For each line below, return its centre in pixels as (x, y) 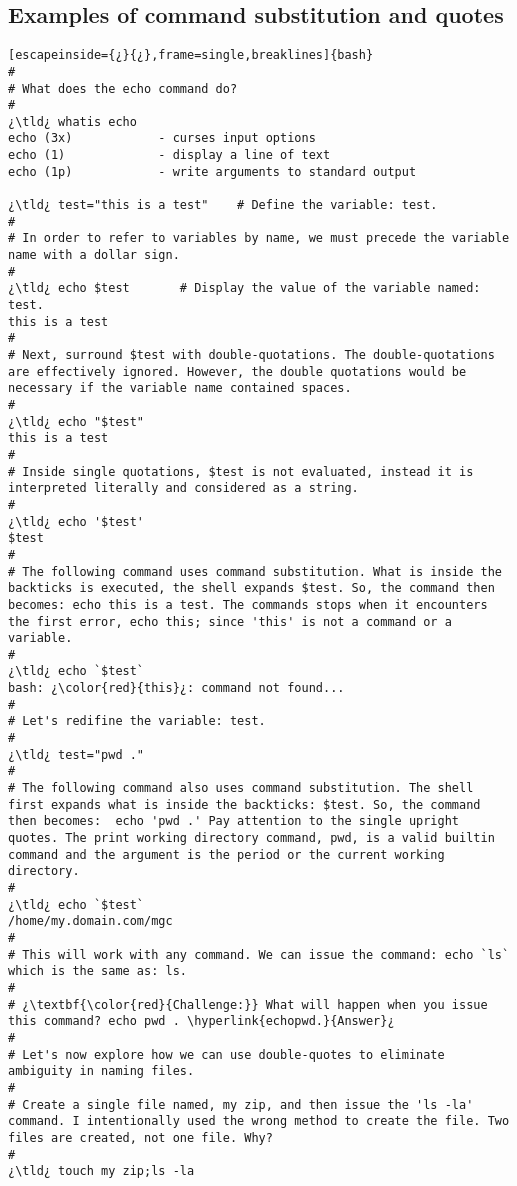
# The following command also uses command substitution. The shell (241, 788)
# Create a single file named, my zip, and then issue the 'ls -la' (241, 1104)
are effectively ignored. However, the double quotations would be (237, 371)
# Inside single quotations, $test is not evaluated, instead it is (241, 471)
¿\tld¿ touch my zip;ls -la (101, 1171)
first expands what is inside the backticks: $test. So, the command (244, 804)
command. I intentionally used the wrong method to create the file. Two (259, 1121)
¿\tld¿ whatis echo (72, 121)
